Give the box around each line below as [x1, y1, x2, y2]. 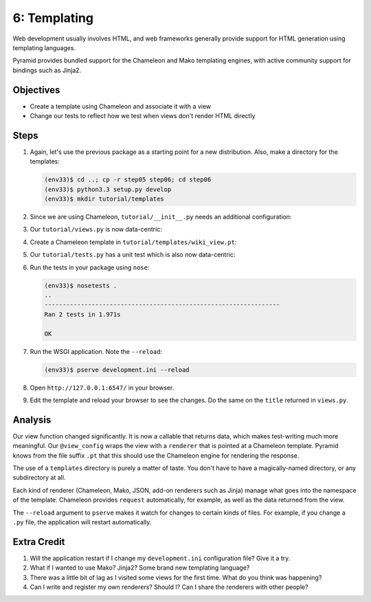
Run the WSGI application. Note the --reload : [30, 347, 163, 355]
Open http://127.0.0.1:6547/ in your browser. [30, 383, 175, 392]
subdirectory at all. [12, 473, 66, 482]
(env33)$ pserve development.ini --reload [44, 366, 190, 374]
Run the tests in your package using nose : [30, 263, 150, 271]
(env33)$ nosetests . [44, 282, 117, 289]
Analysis [12, 414, 52, 425]
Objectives [12, 84, 60, 96]
